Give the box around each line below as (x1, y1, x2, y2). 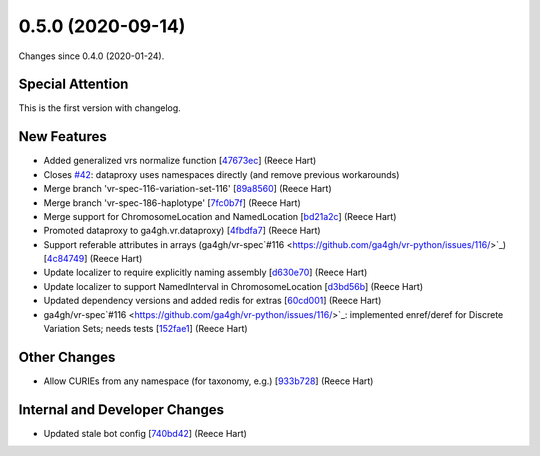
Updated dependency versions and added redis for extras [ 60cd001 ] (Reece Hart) (43, 295, 382, 307)
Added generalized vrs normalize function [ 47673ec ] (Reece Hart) (43, 155, 317, 167)
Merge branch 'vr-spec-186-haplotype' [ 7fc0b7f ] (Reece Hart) (43, 196, 302, 209)
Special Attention (18, 76, 129, 93)
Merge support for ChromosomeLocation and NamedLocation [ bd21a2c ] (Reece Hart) (43, 210, 397, 222)
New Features (18, 128, 107, 145)
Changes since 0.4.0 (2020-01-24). (18, 50, 165, 62)
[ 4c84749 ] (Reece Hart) (43, 253, 143, 265)
